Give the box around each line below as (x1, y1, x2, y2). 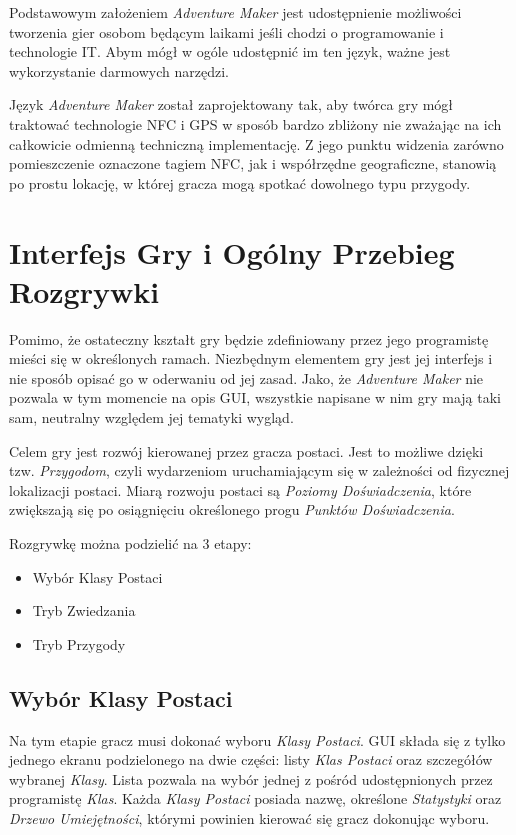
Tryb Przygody (32, 633, 126, 654)
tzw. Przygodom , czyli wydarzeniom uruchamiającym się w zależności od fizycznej (9, 460, 510, 481)
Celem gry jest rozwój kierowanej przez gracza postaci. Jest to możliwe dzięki (9, 440, 484, 461)
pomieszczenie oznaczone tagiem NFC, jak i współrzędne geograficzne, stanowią (9, 153, 497, 174)
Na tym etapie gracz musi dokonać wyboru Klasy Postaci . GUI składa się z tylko (9, 729, 506, 750)
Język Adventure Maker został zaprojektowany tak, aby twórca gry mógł (9, 94, 454, 115)
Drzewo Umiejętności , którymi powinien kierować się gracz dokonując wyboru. (9, 807, 490, 828)
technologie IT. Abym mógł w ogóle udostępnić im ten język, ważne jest (9, 41, 451, 62)
